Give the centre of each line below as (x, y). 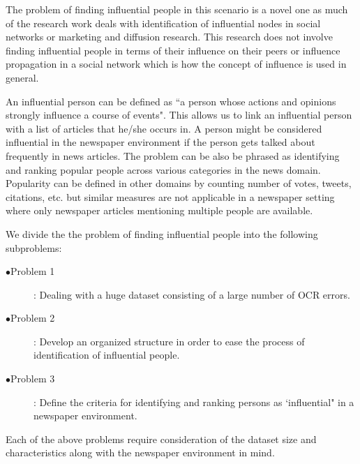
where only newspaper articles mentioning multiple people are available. (159, 210)
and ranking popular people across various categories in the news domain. (163, 169)
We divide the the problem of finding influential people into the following (162, 233)
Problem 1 (33, 271)
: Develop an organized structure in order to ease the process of (169, 341)
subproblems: (34, 247)
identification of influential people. (107, 355)
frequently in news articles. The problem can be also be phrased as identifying (173, 155)
